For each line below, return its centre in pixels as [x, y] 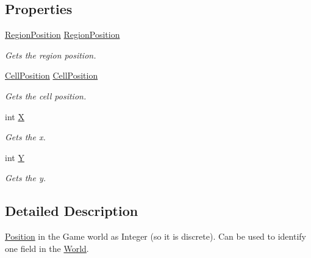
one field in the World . [47, 248]
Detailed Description [72, 211]
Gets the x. [25, 137]
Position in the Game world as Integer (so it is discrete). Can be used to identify [155, 236]
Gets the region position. [51, 55]
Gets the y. [26, 178]
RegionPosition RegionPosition [63, 34]
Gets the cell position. [46, 95]
